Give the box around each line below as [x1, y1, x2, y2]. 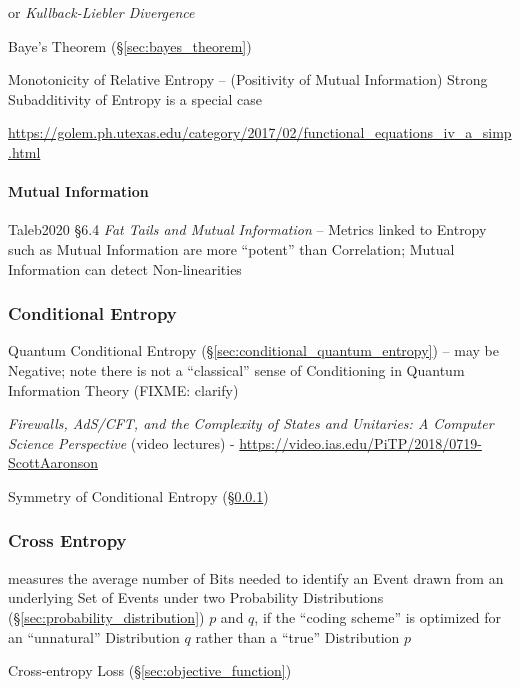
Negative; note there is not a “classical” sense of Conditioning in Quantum [8, 359, 465, 380]
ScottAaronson [8, 452, 98, 473]
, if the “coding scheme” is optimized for [254, 606, 502, 627]
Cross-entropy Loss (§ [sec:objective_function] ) [8, 660, 292, 681]
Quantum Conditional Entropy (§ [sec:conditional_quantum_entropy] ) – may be [8, 340, 500, 361]
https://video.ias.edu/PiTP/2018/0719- [239, 432, 482, 453]
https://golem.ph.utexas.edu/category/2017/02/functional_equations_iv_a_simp [8, 122, 512, 143]
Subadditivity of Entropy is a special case [8, 88, 263, 109]
